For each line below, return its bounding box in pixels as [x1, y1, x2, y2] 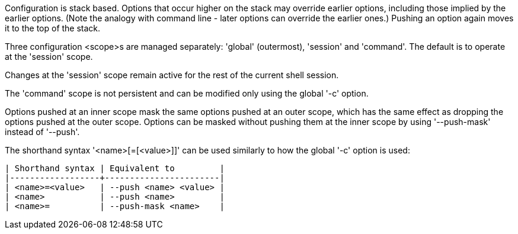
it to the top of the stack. [5, 23, 101, 33]
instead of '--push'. [5, 127, 80, 137]
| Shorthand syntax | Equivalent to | [5, 164, 225, 173]
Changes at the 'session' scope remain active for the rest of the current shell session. [5, 70, 339, 80]
